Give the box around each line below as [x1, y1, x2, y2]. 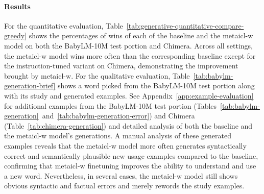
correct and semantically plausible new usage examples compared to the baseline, [4, 150, 258, 161]
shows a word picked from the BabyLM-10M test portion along [58, 80, 255, 91]
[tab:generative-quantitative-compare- [126, 20, 244, 31]
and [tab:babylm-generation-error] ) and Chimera [42, 110, 195, 121]
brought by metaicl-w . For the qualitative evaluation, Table [4, 70, 190, 81]
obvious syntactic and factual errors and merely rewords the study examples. [4, 180, 245, 191]
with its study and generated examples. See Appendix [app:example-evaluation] [4, 90, 254, 101]
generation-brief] [4, 80, 56, 91]
